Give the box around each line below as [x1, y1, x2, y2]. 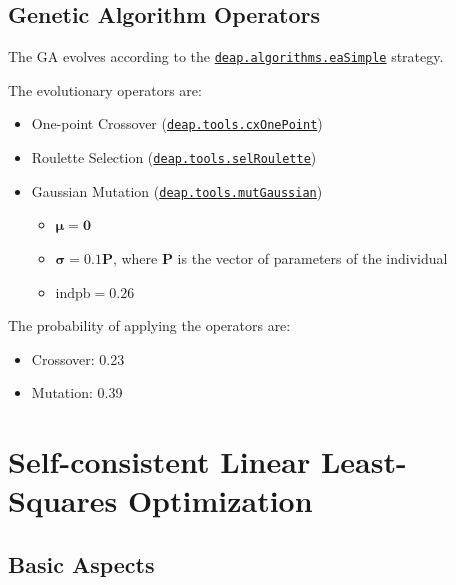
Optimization [127, 480, 313, 521]
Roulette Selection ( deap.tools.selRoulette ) [31, 147, 317, 168]
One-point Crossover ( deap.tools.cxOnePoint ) [31, 113, 323, 134]
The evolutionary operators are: [8, 79, 202, 100]
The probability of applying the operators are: [8, 315, 291, 336]
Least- [320, 441, 407, 482]
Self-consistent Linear [8, 441, 311, 482]
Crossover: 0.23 [31, 348, 125, 369]
